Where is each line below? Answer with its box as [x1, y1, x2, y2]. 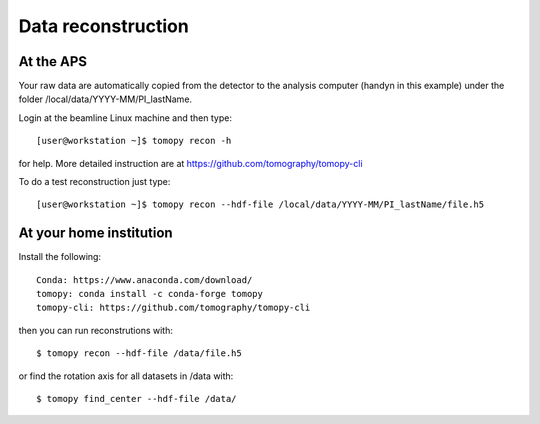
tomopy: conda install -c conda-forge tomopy [36, 288, 264, 300]
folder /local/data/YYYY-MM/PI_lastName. [18, 93, 193, 105]
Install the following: [18, 251, 102, 263]
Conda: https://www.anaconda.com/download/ [36, 274, 253, 285]
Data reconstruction [18, 15, 189, 37]
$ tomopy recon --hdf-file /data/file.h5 [36, 348, 242, 359]
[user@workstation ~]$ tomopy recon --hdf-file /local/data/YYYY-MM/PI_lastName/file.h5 [36, 199, 485, 210]
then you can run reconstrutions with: [18, 324, 174, 336]
